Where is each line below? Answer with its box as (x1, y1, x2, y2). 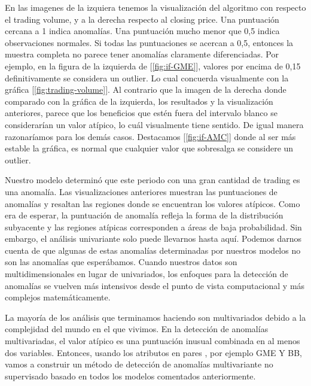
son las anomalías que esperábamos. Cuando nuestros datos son (5, 256, 237, 268)
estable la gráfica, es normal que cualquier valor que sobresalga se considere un (5, 142, 294, 154)
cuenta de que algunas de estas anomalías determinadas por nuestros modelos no (5, 244, 301, 256)
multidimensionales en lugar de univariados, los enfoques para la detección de (5, 268, 288, 280)
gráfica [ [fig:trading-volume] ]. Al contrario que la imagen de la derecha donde (5, 83, 286, 96)
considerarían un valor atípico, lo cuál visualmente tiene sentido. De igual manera (5, 118, 304, 130)
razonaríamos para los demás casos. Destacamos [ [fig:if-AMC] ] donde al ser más (5, 130, 296, 142)
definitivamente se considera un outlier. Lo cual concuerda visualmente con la (5, 71, 289, 84)
